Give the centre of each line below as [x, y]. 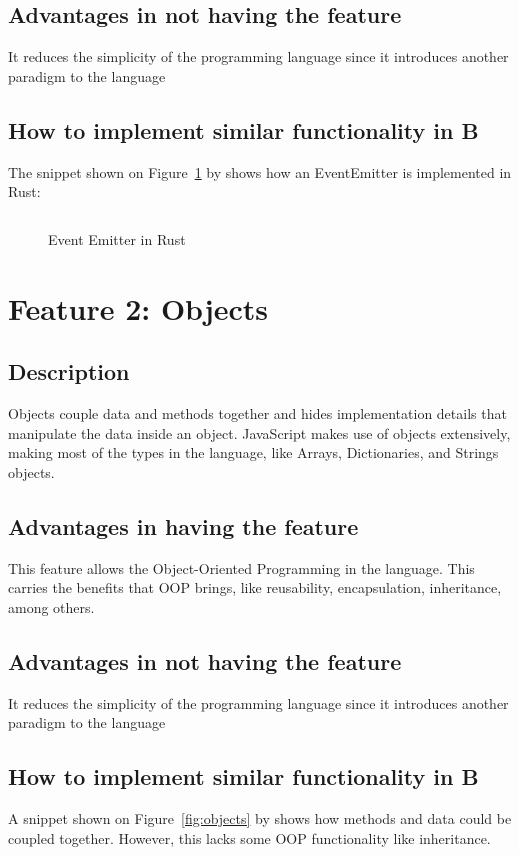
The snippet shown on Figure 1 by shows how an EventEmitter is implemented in [260, 171]
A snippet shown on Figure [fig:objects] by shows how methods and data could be [260, 817]
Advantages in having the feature [183, 525]
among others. [51, 606]
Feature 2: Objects [138, 307]
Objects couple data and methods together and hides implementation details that [257, 412]
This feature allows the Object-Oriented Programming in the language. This [241, 567]
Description [69, 371]
